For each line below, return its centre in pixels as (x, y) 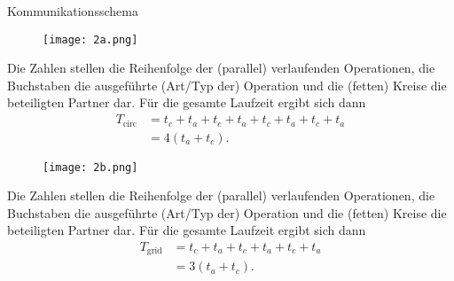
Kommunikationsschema (73, 11)
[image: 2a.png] (90, 39)
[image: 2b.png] (90, 167)
